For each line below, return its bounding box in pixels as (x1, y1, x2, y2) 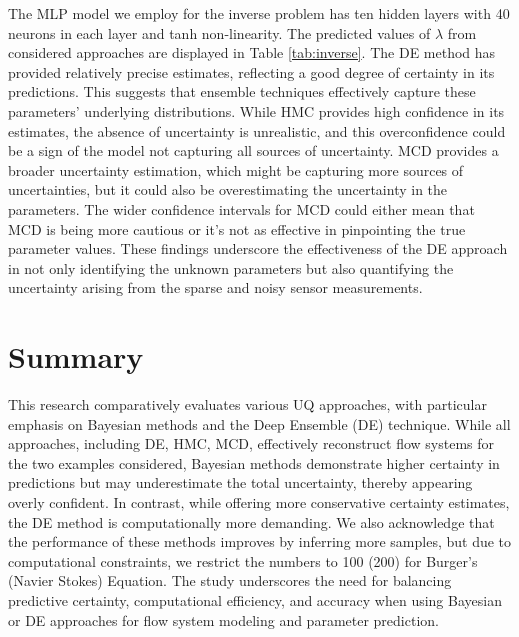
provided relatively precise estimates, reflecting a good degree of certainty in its (8, 61, 495, 82)
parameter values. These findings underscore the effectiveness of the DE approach (8, 238, 508, 259)
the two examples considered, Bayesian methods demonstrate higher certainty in (8, 452, 500, 473)
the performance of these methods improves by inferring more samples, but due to (8, 531, 512, 552)
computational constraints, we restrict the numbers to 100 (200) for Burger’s (8, 550, 478, 571)
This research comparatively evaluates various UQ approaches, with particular (8, 394, 487, 415)
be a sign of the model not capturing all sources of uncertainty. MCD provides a (8, 140, 499, 161)
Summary (8, 336, 144, 377)
